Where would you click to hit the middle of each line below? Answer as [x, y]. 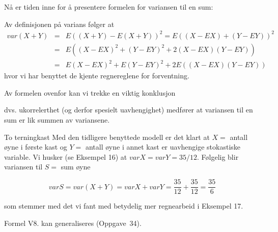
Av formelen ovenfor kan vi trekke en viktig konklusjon [90, 92]
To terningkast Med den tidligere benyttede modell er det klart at [107, 137]
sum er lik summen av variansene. [57, 120]
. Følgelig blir [218, 156]
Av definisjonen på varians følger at [59, 24]
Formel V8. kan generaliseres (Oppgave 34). [73, 223]
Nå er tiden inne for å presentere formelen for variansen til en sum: [109, 7]
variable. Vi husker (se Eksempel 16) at [66, 156]
